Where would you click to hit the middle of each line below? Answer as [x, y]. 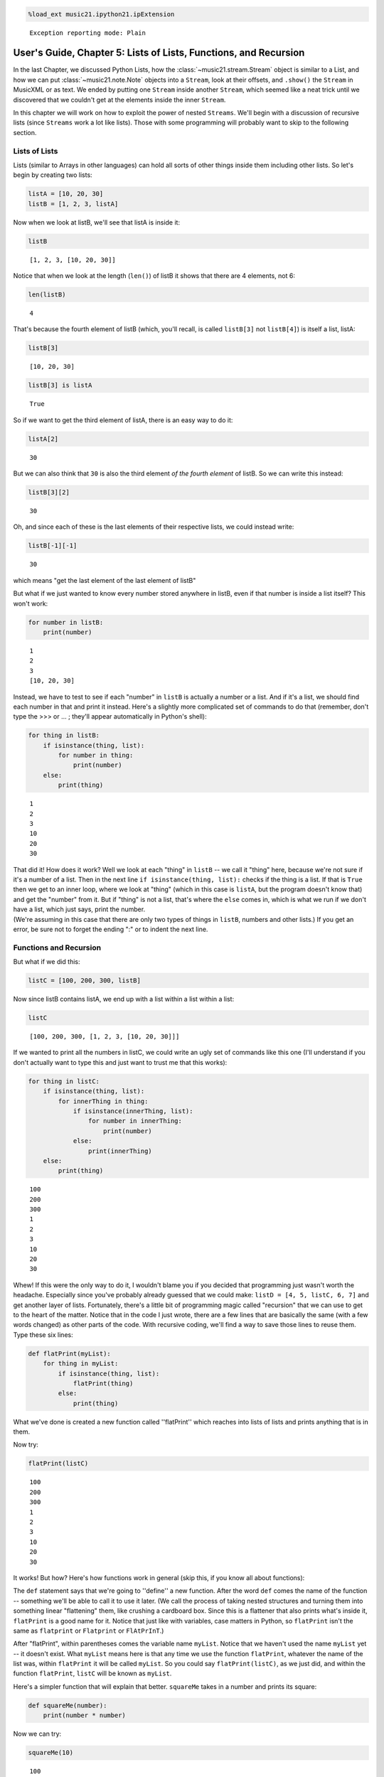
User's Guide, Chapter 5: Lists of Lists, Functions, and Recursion [159, 53]
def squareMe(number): [68, 1705]
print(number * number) [84, 1716]
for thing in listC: [64, 1081]
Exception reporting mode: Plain [87, 33]
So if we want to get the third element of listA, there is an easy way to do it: [123, 420]
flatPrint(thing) [103, 1383]
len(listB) [47, 295]
